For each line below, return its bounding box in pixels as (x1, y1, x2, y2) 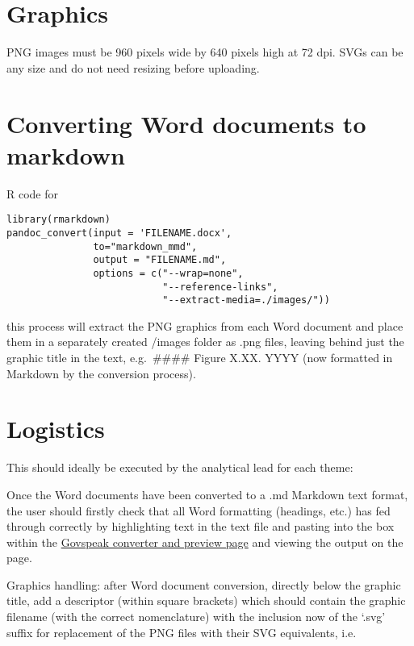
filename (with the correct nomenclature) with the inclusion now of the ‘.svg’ (6, 608, 386, 625)
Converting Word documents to (6, 106, 366, 140)
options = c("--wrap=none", (93, 267, 244, 279)
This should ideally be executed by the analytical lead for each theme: (6, 459, 353, 476)
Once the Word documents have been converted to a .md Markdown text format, (6, 486, 408, 502)
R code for (6, 185, 59, 202)
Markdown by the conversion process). (6, 365, 196, 381)
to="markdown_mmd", (93, 240, 198, 252)
